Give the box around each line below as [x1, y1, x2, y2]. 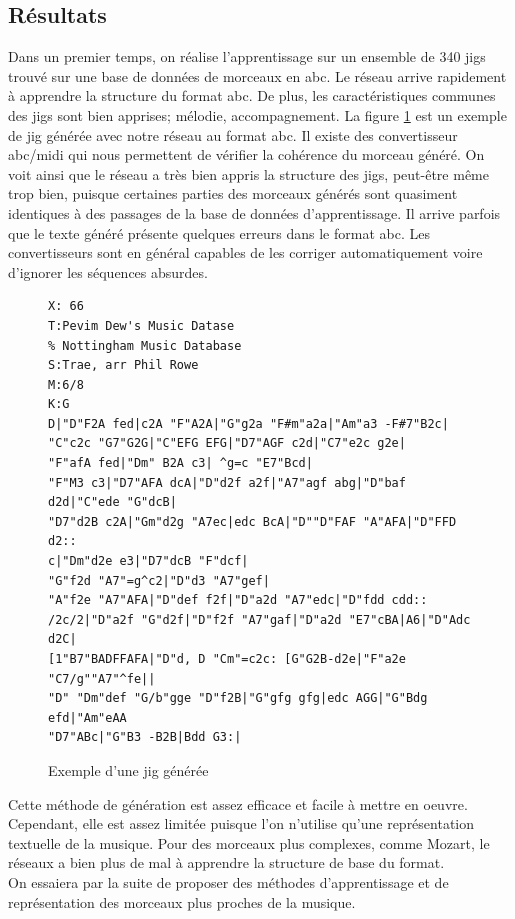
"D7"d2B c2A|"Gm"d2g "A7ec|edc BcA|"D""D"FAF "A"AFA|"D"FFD [48, 514, 457, 529]
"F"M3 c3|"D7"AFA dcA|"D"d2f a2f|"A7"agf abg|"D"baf [48, 475, 406, 490]
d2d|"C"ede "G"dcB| [48, 495, 177, 510]
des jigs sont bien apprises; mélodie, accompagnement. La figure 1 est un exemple [8, 104, 507, 125]
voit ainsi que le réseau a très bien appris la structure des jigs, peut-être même [8, 163, 489, 184]
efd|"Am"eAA [48, 710, 127, 725]
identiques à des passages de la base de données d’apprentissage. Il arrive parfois [8, 202, 501, 223]
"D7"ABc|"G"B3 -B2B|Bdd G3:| [48, 730, 242, 745]
